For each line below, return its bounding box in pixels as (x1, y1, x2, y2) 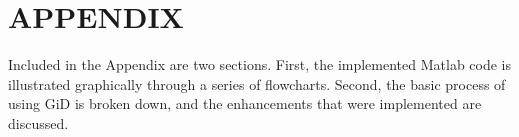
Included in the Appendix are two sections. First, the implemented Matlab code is (8, 54, 512, 75)
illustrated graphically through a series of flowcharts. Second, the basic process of (8, 73, 506, 94)
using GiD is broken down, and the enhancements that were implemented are (8, 93, 482, 114)
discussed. (8, 112, 69, 133)
